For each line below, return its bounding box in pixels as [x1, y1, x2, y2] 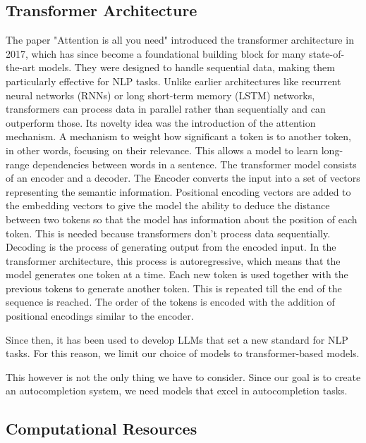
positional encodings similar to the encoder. [6, 308, 194, 323]
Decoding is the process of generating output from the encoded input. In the [6, 239, 336, 254]
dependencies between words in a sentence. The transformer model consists [32, 156, 357, 171]
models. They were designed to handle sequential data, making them [38, 60, 335, 75]
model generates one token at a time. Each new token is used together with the [6, 267, 348, 282]
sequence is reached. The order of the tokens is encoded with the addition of [6, 294, 335, 309]
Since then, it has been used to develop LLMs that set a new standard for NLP [6, 332, 348, 347]
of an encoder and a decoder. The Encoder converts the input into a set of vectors [6, 170, 360, 185]
